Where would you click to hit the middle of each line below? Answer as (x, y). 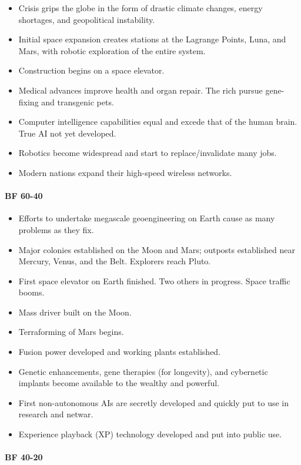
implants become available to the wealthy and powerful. (119, 383)
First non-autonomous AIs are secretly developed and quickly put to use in (153, 402)
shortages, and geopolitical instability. (87, 19)
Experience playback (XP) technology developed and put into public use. (150, 434)
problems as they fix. (56, 229)
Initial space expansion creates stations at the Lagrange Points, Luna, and (152, 39)
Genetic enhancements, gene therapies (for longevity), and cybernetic (143, 371)
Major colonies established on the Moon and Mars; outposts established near (157, 249)
